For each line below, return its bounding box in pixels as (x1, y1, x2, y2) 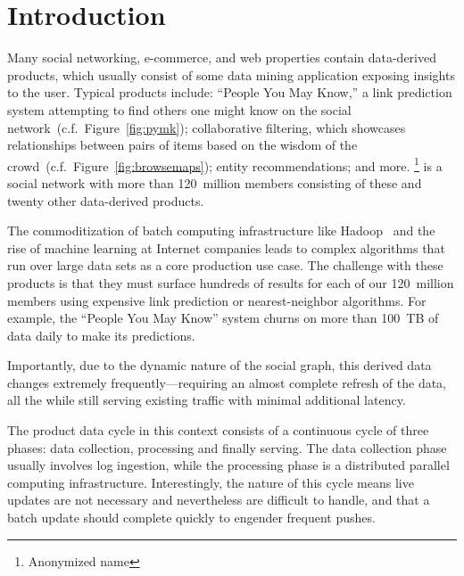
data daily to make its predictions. (7, 325, 195, 344)
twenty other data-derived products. (7, 191, 204, 210)
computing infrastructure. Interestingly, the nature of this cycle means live (7, 473, 414, 491)
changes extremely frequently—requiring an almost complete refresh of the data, (7, 373, 447, 391)
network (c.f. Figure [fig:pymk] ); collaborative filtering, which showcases (7, 118, 406, 136)
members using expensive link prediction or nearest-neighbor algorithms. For (7, 291, 427, 309)
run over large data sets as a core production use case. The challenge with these (7, 256, 443, 275)
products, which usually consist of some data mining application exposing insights (7, 65, 455, 84)
